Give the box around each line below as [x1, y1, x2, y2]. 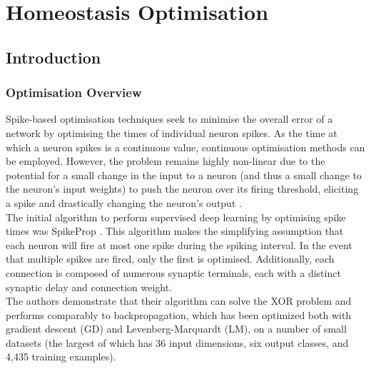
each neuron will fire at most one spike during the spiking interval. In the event [6, 237, 352, 252]
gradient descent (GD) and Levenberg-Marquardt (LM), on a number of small [6, 321, 347, 336]
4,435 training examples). [6, 349, 116, 364]
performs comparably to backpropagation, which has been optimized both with [6, 307, 352, 322]
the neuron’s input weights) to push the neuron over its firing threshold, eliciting [6, 181, 359, 196]
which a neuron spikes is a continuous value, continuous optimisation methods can [6, 139, 365, 154]
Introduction [6, 46, 101, 68]
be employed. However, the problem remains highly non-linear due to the [6, 153, 325, 168]
